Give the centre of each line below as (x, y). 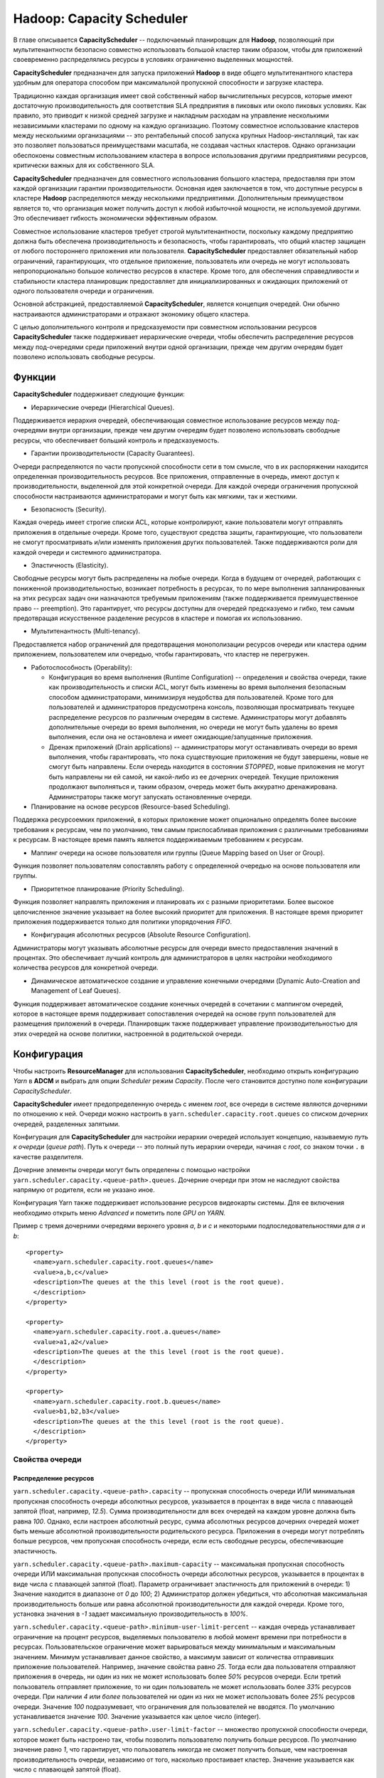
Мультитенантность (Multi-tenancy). (85, 631)
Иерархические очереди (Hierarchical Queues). (103, 407)
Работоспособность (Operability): (81, 667)
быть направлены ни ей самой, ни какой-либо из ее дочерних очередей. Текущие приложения (194, 777)
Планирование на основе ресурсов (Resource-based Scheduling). (130, 807)
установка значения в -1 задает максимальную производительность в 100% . (130, 1614)
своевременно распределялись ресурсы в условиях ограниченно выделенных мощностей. (153, 60)
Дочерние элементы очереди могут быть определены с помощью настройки (132, 1170)
